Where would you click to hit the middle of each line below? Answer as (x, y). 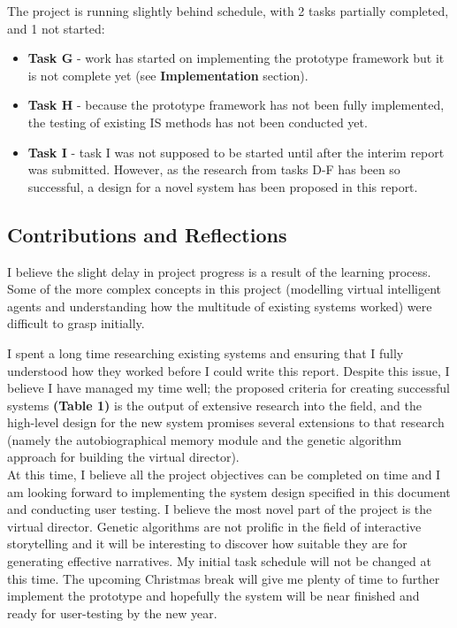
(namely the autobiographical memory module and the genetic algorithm (205, 439)
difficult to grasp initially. (76, 323)
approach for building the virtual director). (123, 457)
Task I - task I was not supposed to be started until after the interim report (236, 152)
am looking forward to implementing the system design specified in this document (229, 491)
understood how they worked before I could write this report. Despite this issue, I (228, 370)
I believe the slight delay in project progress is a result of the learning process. (219, 271)
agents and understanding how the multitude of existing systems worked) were (220, 306)
